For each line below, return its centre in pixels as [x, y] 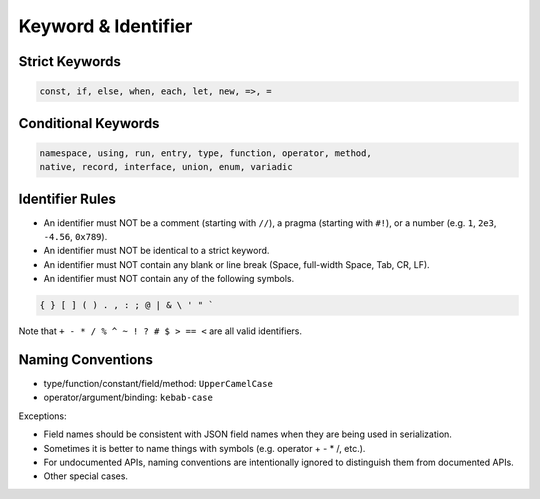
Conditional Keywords [89, 123]
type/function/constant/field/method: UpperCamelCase [158, 384]
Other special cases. [86, 476]
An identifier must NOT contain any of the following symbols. [169, 279]
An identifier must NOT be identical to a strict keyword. [156, 251]
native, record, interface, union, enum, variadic [166, 167]
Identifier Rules [67, 198]
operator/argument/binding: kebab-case [128, 397]
